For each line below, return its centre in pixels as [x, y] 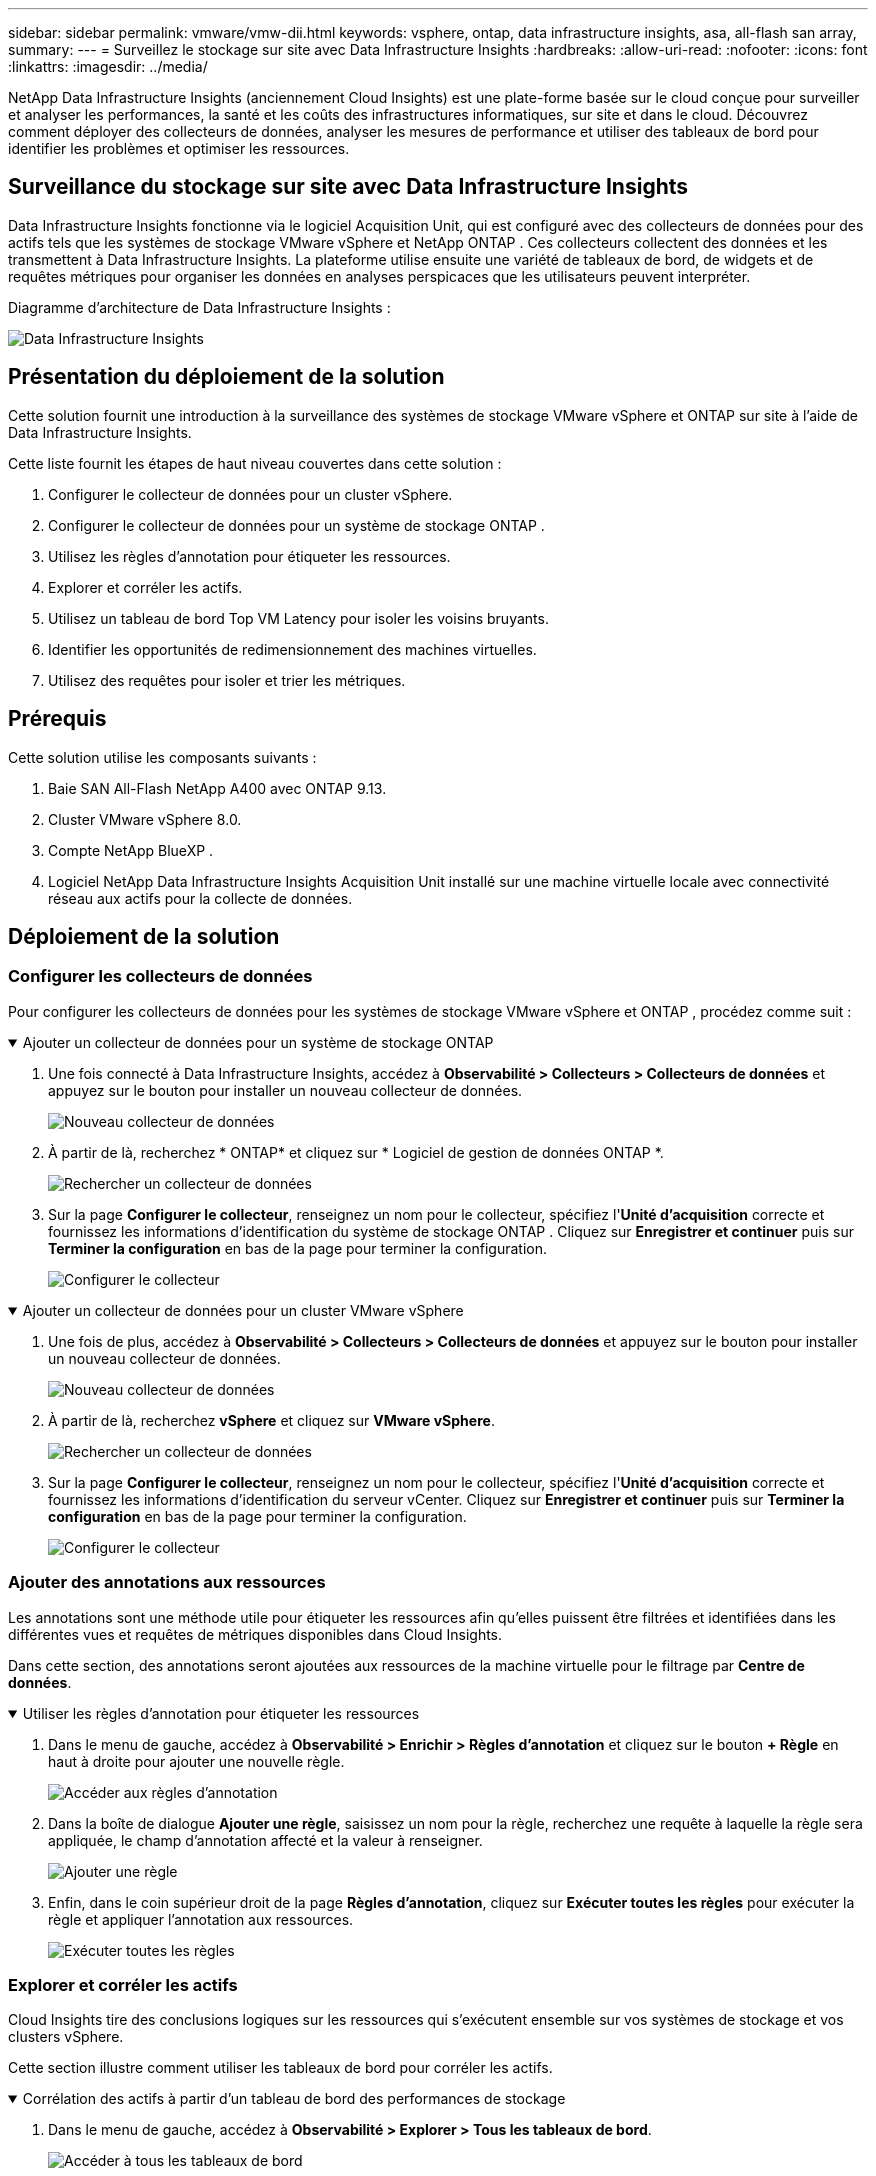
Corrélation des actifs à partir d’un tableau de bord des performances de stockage [294, 2099]
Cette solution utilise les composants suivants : [162, 757]
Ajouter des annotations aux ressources [167, 1582]
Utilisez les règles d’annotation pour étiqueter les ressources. [249, 556]
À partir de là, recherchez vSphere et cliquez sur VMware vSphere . [271, 1420]
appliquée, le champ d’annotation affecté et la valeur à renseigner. [265, 1840]
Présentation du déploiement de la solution [226, 377]
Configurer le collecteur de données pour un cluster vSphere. [250, 494]
